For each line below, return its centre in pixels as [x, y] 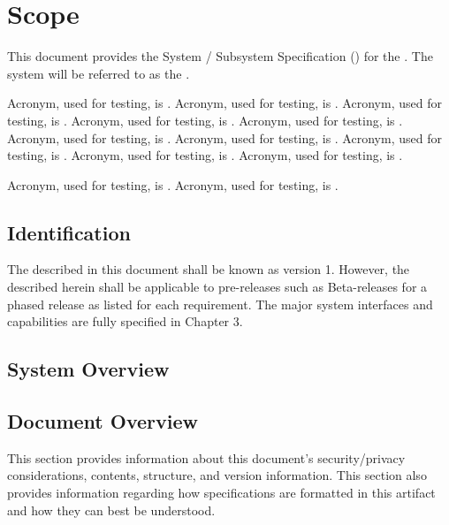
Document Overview [103, 421]
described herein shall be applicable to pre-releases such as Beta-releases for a [217, 287]
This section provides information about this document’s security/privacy [206, 457]
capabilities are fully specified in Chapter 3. [125, 321]
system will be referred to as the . [99, 73]
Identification [69, 232]
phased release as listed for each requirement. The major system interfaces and [220, 304]
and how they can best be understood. [111, 510]
